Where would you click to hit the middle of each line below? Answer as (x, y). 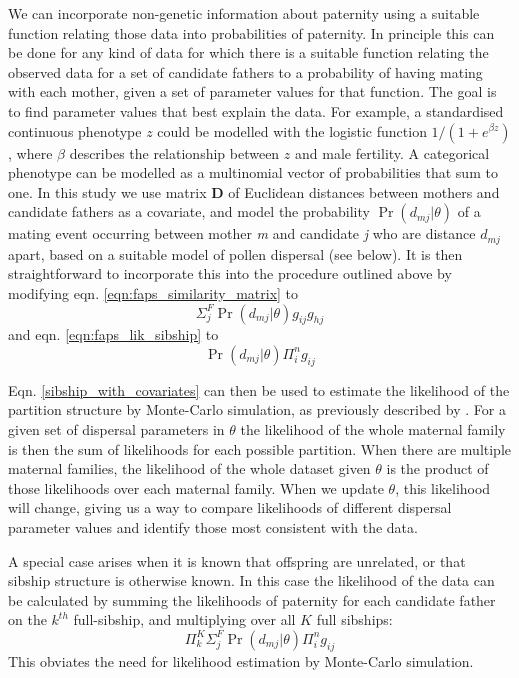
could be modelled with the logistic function (292, 130)
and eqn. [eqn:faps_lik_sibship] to (113, 334)
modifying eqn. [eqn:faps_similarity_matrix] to (153, 292)
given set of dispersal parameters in (116, 428)
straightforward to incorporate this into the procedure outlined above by (230, 273)
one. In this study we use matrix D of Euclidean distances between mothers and (254, 191)
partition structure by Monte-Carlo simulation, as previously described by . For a (257, 409)
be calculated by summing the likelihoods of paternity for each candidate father (252, 599)
